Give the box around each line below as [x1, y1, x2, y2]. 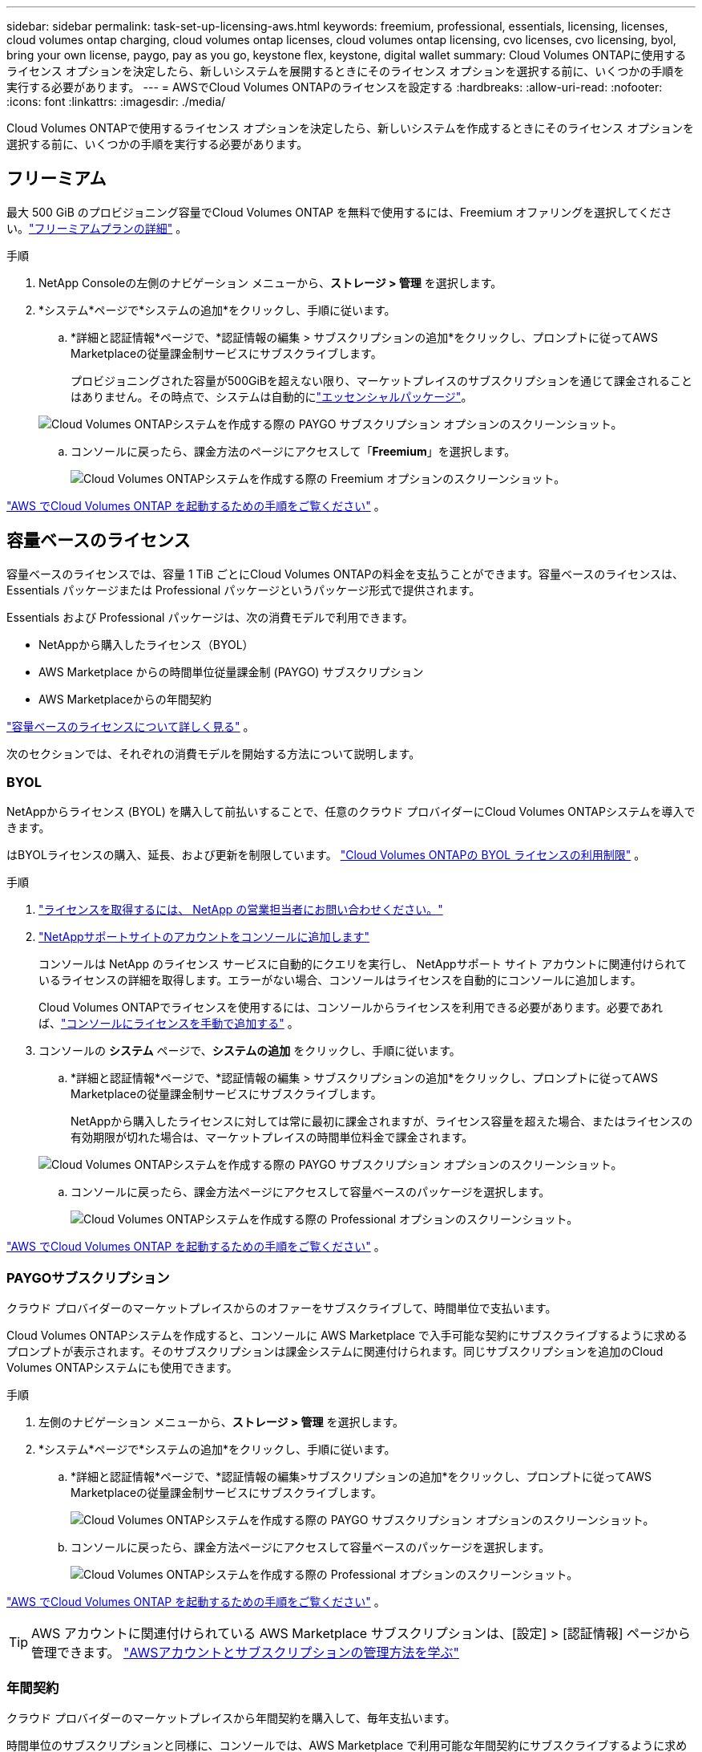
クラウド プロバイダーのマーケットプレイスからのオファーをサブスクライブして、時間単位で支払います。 [6, 1301, 557, 1316]
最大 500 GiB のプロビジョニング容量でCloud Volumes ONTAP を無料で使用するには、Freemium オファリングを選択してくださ [6, 205, 672, 219]
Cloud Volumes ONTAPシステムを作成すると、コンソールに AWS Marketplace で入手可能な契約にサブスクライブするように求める [6, 1328, 688, 1343]
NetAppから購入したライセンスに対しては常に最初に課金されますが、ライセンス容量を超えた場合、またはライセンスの [71, 1114, 693, 1129]
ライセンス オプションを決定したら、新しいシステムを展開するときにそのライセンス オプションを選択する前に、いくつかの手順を [6, 64, 685, 78]
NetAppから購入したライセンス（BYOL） [38, 637, 254, 651]
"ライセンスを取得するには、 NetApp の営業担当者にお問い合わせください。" [38, 902, 443, 917]
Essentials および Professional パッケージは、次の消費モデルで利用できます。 [6, 610, 414, 624]
